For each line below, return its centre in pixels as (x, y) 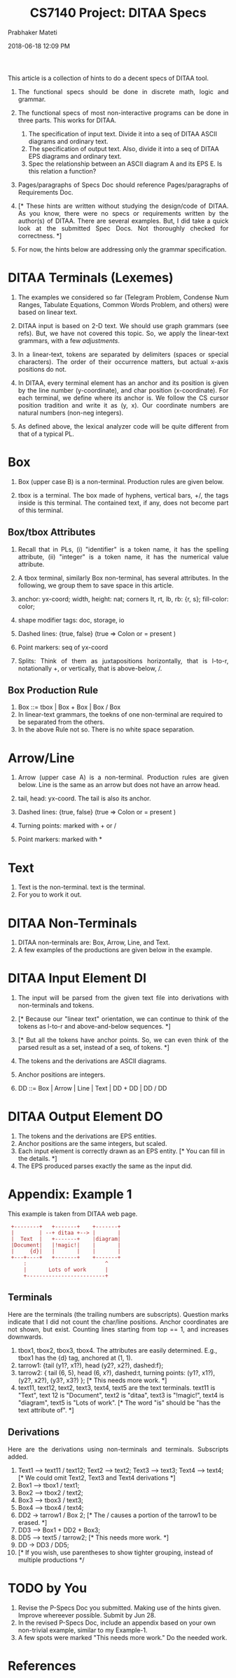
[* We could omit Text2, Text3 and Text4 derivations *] (97, 1478)
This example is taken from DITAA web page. (73, 1214)
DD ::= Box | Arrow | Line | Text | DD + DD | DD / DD (92, 1088)
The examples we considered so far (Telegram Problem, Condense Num (123, 297)
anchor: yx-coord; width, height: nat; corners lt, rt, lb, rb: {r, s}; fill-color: (123, 599)
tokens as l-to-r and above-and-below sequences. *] (94, 1027)
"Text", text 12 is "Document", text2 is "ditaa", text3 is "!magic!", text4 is (121, 1395)
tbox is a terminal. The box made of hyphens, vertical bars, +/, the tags (123, 495)
